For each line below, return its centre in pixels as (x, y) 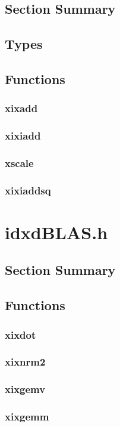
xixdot (20, 334)
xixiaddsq (28, 190)
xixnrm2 (25, 362)
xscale (19, 163)
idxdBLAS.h (56, 232)
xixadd (21, 108)
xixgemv (25, 389)
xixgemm (27, 417)
